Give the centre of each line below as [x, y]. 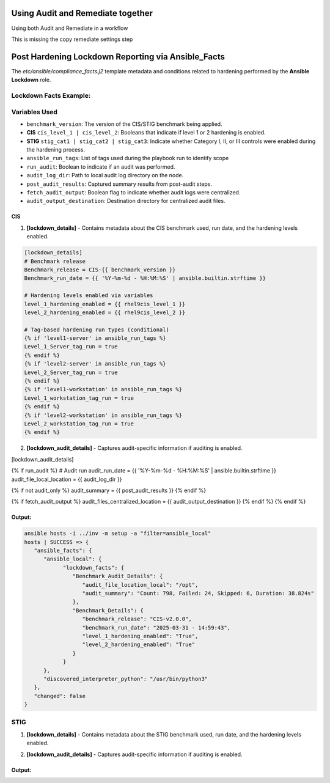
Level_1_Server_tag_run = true [71, 347]
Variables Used [35, 112]
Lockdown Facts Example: [51, 95]
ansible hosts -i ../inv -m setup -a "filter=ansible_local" [118, 534]
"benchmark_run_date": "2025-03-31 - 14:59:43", [156, 627]
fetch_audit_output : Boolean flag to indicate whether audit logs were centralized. [134, 193]
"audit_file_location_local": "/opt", [140, 585]
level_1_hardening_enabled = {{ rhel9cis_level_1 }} [105, 304]
